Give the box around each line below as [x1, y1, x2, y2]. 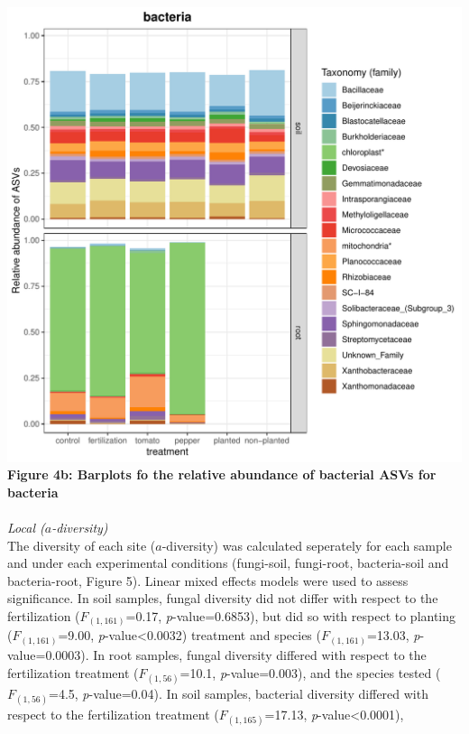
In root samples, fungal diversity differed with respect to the [93, 645, 427, 664]
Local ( [7, 517, 45, 536]
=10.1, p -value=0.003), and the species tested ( [179, 663, 441, 682]
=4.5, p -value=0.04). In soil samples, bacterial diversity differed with [49, 683, 428, 702]
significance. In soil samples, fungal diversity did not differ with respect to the [7, 589, 438, 608]
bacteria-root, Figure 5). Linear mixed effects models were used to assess [7, 571, 409, 590]
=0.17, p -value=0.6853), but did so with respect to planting [125, 606, 456, 625]
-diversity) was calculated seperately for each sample [161, 535, 452, 554]
